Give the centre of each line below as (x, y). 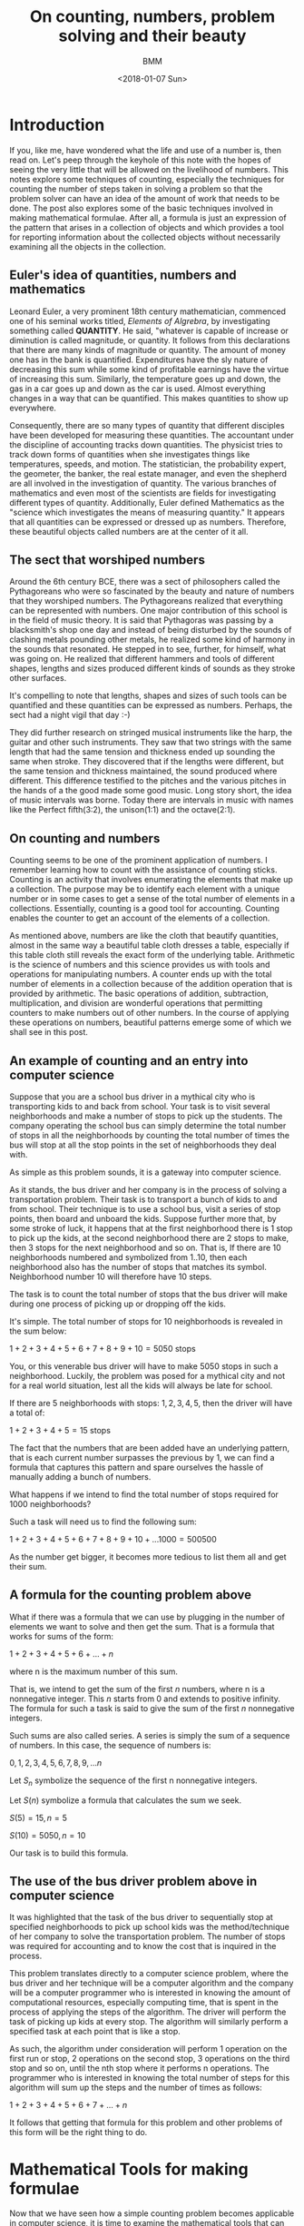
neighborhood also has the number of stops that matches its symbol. (138, 1266)
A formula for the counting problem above (131, 1595)
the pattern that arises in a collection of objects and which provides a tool (147, 227)
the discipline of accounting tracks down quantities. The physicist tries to (146, 444)
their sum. (28, 1566)
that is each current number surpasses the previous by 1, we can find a (142, 1457)
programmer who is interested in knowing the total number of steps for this (150, 2078)
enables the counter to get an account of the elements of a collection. (140, 918)
